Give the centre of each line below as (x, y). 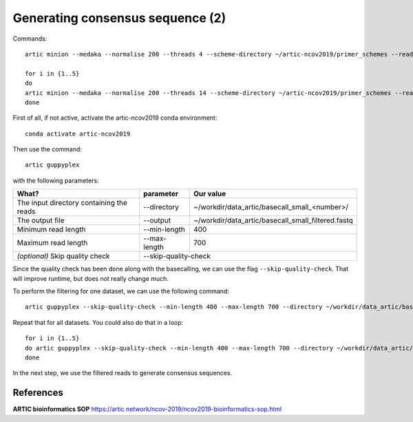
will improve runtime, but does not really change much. (91, 278)
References (38, 393)
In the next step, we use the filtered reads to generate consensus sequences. (123, 373)
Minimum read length (51, 229)
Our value (210, 194)
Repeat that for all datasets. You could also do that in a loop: (98, 322)
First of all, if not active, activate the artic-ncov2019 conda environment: (115, 118)
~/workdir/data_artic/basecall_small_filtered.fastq (273, 220)
